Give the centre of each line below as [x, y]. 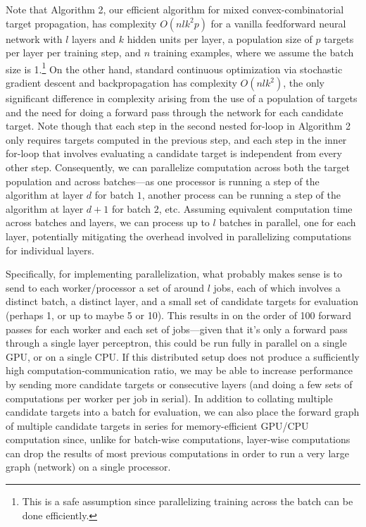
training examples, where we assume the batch [253, 52]
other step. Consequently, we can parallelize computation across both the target [178, 167]
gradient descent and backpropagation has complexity [121, 83]
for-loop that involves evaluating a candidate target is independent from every [174, 153]
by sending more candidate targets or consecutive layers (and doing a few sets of [179, 384]
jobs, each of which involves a [277, 287]
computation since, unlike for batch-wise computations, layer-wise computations [178, 439]
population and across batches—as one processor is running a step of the [163, 181]
